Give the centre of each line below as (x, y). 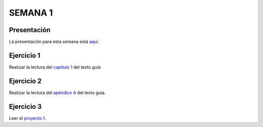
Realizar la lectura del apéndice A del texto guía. (57, 92)
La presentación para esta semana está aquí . (54, 42)
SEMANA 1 (31, 13)
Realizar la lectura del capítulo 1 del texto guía (55, 67)
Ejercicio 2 (25, 81)
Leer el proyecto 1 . (28, 118)
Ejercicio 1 (25, 55)
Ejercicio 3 (25, 106)
